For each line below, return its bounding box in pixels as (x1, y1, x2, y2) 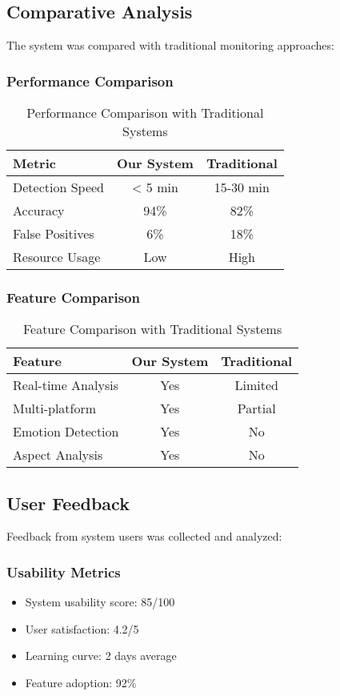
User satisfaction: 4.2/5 (25, 620, 139, 637)
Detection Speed (13, 178, 105, 197)
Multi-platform (13, 399, 97, 418)
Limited (234, 376, 278, 395)
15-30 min (214, 178, 270, 197)
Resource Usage (13, 247, 101, 267)
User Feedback (6, 490, 130, 515)
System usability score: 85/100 (25, 593, 175, 610)
